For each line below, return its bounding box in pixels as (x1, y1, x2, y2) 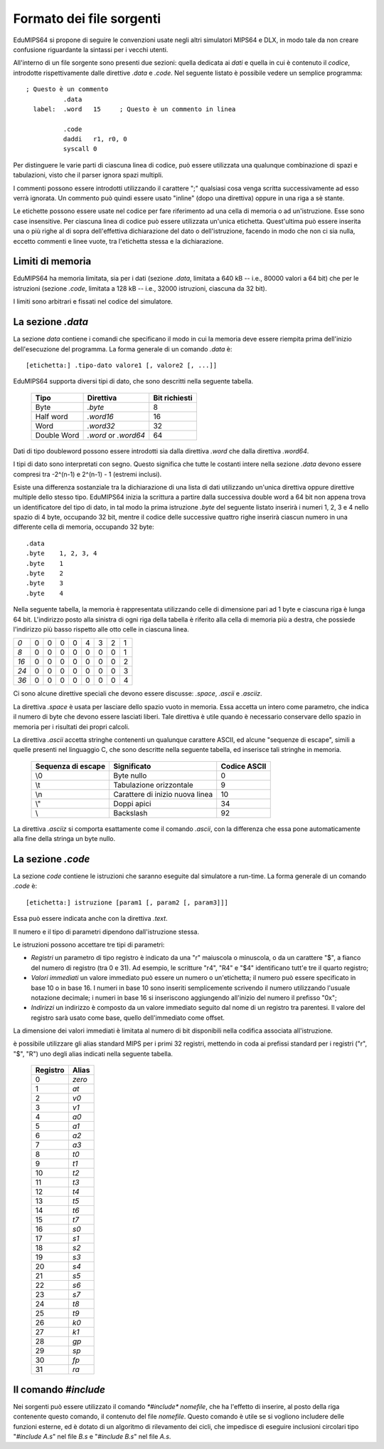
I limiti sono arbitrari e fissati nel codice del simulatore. (13, 297, 174, 306)
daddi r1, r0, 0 (63, 135, 127, 143)
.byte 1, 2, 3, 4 (26, 550, 97, 557)
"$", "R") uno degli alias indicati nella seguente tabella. (13, 1049, 174, 1058)
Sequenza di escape (35, 761, 106, 771)
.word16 (87, 411, 114, 421)
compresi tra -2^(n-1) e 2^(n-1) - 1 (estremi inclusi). (13, 470, 162, 478)
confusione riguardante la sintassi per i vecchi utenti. (13, 45, 169, 53)
